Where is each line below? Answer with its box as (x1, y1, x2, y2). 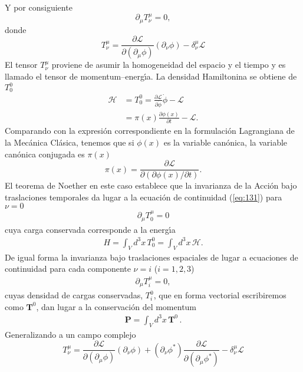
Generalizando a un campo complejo (5, 328, 136, 340)
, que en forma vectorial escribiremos (153, 289, 286, 301)
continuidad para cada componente (5, 262, 131, 275)
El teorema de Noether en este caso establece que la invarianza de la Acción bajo (5, 179, 297, 192)
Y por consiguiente (5, 1, 73, 13)
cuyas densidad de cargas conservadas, (5, 289, 143, 301)
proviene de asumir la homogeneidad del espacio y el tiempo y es (51, 58, 286, 71)
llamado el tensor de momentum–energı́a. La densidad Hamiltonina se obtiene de (5, 70, 297, 82)
